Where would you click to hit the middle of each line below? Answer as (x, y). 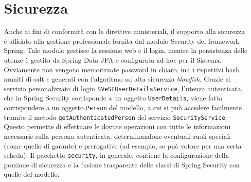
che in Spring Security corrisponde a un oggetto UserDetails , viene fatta (113, 98)
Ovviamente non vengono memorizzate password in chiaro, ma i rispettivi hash (122, 69)
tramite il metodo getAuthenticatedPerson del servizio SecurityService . (116, 117)
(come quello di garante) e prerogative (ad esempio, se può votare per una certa (123, 145)
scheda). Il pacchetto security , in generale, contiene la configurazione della (117, 155)
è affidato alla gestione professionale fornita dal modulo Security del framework (122, 41)
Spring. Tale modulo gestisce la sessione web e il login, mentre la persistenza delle (126, 50)
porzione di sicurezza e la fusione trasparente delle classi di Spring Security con (122, 164)
